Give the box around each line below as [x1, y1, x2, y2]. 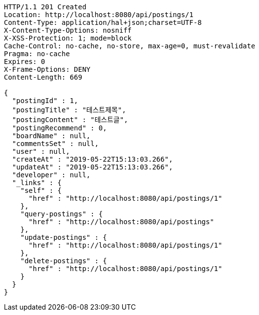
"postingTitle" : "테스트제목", [12, 106, 126, 114]
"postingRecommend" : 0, [12, 124, 107, 132]
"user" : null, [12, 147, 70, 155]
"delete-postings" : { [20, 257, 107, 265]
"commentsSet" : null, [12, 140, 99, 147]
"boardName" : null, [12, 132, 91, 140]
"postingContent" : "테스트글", [12, 116, 128, 124]
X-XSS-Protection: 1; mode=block [4, 34, 132, 42]
